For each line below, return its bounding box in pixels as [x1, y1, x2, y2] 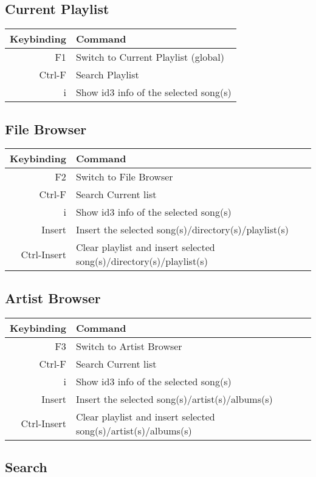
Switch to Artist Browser [75, 338, 182, 353]
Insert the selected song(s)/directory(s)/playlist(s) [75, 222, 289, 237]
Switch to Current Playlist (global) [75, 50, 224, 64]
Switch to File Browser [75, 170, 173, 184]
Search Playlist [75, 67, 139, 82]
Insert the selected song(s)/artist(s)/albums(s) [75, 391, 273, 406]
